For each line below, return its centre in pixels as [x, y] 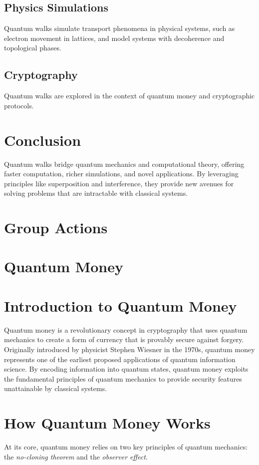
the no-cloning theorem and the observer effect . [76, 456]
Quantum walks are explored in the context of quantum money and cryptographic [129, 96]
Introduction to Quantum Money [121, 305]
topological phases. [33, 48]
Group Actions [56, 228]
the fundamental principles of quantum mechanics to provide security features [123, 378]
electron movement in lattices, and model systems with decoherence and [114, 38]
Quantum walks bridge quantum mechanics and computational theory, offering [124, 164]
